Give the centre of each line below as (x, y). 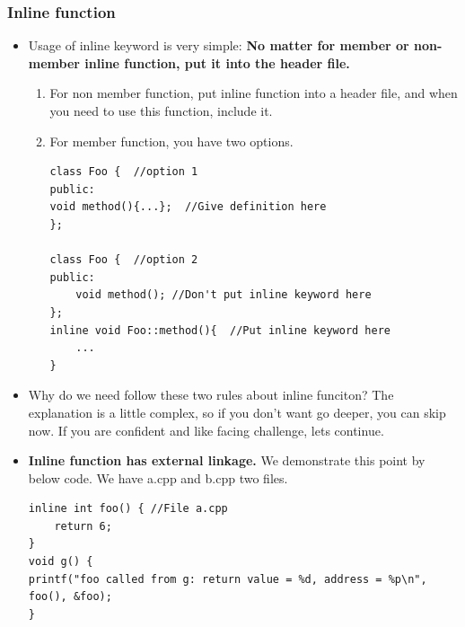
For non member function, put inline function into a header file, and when (254, 93)
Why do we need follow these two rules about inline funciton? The (211, 395)
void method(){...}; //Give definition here (188, 207)
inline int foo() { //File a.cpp (128, 509)
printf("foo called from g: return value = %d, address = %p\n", (228, 579)
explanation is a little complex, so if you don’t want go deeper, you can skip (237, 412)
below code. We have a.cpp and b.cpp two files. (158, 477)
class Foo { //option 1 (124, 172)
